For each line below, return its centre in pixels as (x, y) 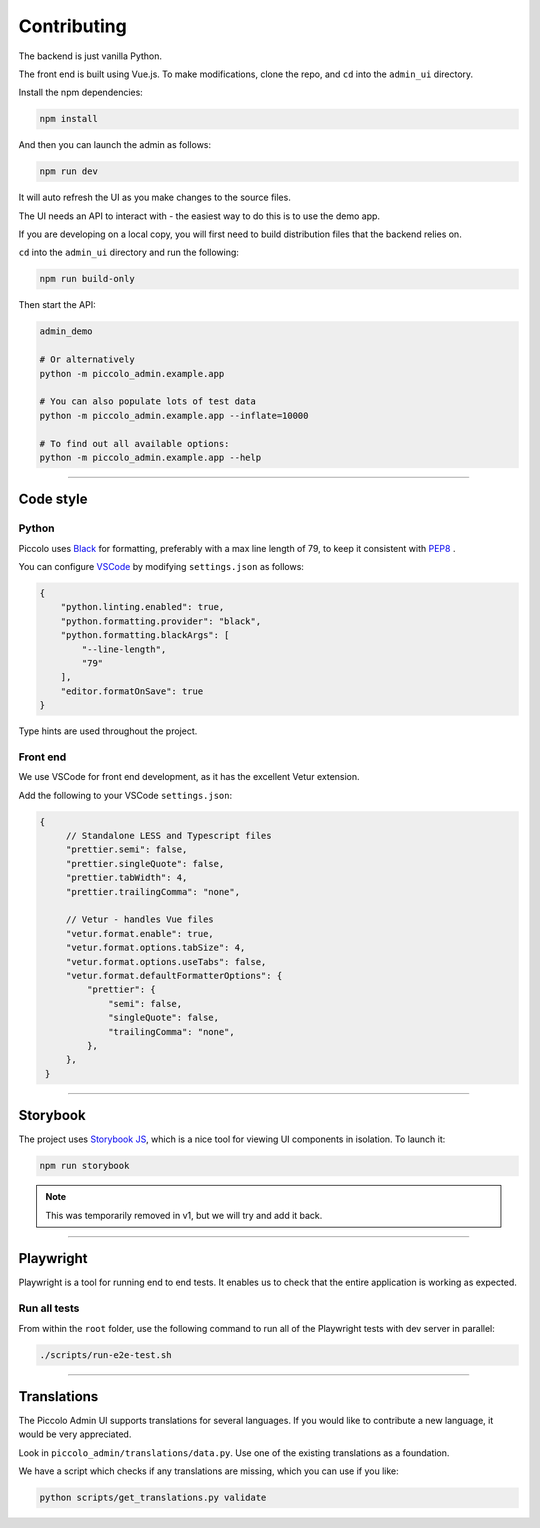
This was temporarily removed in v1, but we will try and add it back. (184, 1215)
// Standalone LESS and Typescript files (168, 836)
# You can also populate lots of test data (148, 401)
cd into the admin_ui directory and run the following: (129, 252)
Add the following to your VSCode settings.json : (125, 795)
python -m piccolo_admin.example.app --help (150, 457)
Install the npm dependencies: (81, 92)
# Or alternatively (87, 359)
